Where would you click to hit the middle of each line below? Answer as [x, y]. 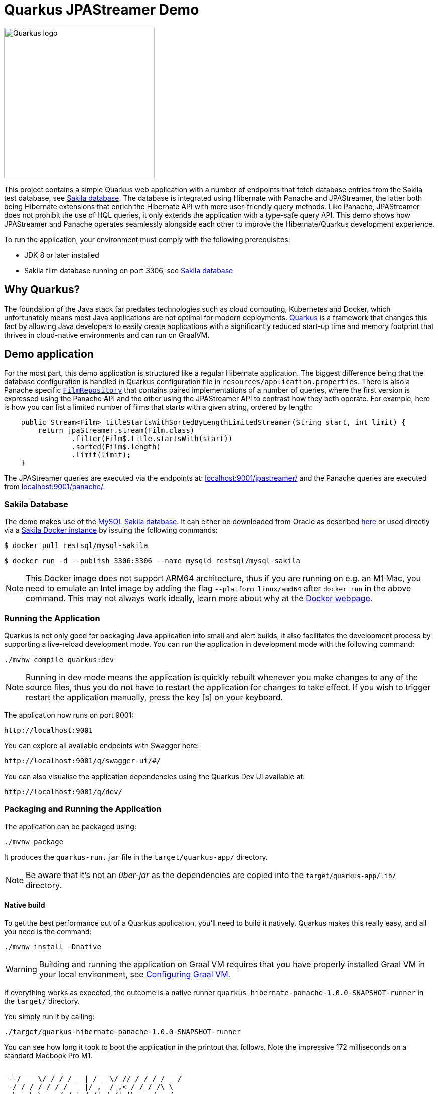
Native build [25, 905]
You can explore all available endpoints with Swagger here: [102, 745]
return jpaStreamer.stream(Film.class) [116, 431]
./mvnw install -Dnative [53, 947]
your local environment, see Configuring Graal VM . [135, 974]
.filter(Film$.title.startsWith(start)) [152, 439]
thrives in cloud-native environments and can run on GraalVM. [107, 335]
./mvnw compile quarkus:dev [59, 659]
